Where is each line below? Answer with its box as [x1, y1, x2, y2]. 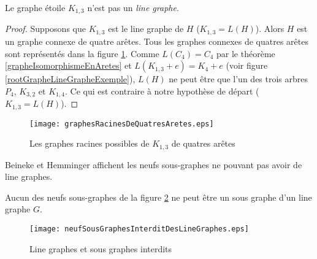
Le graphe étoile [5, 1, 66, 14]
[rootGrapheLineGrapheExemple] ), [5, 72, 136, 85]
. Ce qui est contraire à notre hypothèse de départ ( [65, 84, 259, 97]
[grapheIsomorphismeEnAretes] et [5, 59, 132, 72]
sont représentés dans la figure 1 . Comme [5, 47, 159, 60]
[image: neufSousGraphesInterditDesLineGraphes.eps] [29, 225, 249, 234]
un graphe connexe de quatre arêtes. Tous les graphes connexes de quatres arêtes [5, 34, 308, 47]
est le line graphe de [108, 22, 184, 35]
